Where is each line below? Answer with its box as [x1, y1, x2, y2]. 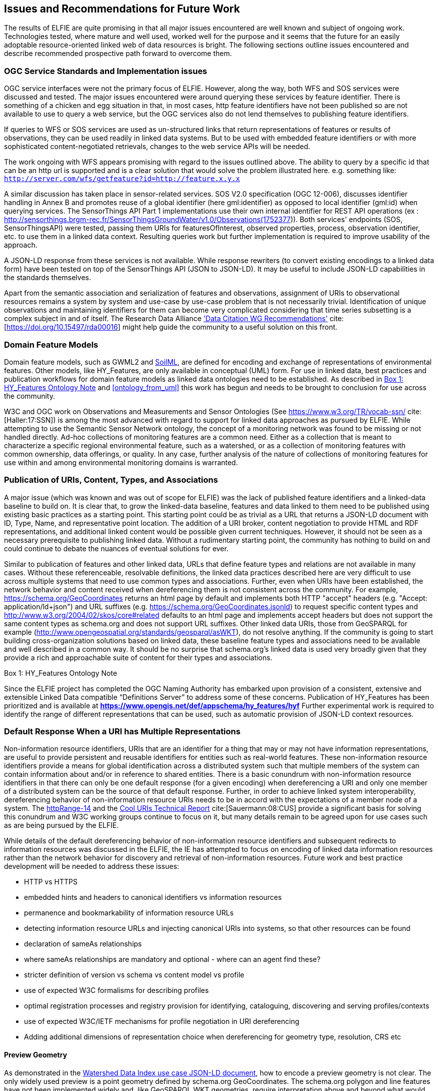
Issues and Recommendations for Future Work [4, 3, 240, 15]
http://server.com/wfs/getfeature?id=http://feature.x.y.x [4, 175, 240, 183]
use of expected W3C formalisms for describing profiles [24, 986, 209, 995]
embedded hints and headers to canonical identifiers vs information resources [24, 893, 282, 902]
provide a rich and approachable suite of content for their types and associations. [4, 653, 272, 662]
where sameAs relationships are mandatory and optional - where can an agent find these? [24, 955, 320, 964]
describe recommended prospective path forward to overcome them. [4, 49, 232, 58]
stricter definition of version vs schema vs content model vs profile [24, 970, 244, 979]
